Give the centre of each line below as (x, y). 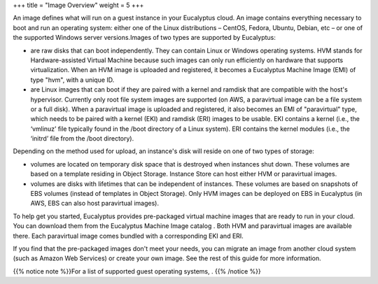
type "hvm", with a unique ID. (72, 80)
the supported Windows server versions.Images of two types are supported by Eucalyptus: (144, 38)
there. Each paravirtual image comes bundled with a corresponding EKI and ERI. (128, 236)
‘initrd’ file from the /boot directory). (82, 139)
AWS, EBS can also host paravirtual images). (94, 204)
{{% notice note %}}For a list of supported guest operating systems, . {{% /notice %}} (137, 271)
